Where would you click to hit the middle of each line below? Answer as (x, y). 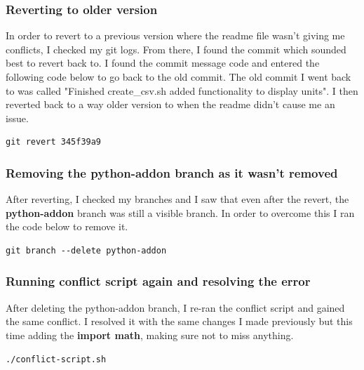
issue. (17, 118)
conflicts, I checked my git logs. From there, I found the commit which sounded (176, 49)
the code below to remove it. (67, 226)
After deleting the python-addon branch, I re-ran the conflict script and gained (175, 307)
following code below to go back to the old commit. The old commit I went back (178, 77)
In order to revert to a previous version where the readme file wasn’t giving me (175, 35)
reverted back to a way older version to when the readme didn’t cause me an (170, 104)
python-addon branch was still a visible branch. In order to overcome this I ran (180, 212)
